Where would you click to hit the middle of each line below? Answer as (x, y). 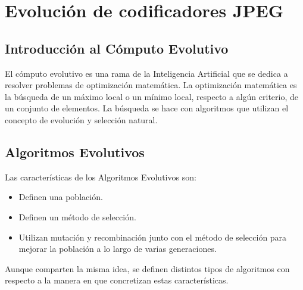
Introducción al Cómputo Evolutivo (117, 48)
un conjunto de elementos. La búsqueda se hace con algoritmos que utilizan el (147, 108)
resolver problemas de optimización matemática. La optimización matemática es (151, 85)
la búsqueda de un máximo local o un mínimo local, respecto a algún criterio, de (151, 96)
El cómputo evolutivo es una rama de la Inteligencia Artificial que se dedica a (146, 73)
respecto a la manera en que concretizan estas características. (117, 280)
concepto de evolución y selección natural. (81, 119)
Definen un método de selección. (77, 216)
